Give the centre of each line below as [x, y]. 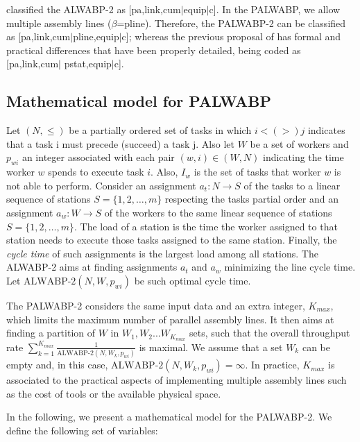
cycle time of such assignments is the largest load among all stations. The [162, 253]
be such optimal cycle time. [192, 280]
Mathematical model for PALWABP [139, 101]
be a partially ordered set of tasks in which [160, 130]
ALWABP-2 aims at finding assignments [92, 267]
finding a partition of [51, 333]
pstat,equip [88, 63]
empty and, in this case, [57, 365]
